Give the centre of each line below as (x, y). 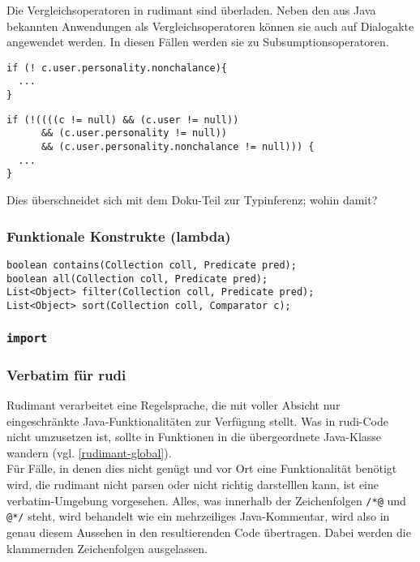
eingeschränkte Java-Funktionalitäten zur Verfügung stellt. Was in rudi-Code (198, 420)
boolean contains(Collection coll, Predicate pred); (152, 265)
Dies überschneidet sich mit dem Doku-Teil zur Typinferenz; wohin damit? (192, 200)
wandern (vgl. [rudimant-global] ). (89, 452)
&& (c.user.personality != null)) (134, 133)
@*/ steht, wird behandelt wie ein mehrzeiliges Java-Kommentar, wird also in (198, 516)
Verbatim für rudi (66, 374)
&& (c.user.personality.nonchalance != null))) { (178, 147)
